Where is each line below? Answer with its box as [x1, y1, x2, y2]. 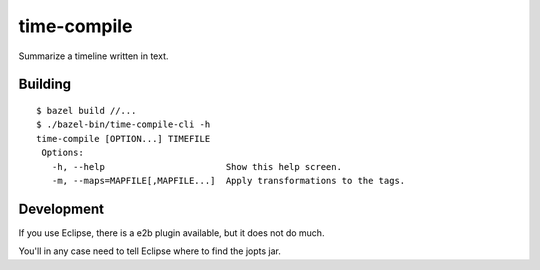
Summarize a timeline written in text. [18, 50, 169, 62]
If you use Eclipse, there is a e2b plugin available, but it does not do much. [18, 226, 325, 239]
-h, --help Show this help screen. [51, 161, 342, 172]
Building [18, 76, 72, 93]
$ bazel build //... [36, 105, 137, 116]
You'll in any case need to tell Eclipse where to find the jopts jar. [18, 245, 282, 257]
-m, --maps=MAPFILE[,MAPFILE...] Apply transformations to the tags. [51, 175, 406, 186]
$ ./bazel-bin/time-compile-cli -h [36, 119, 211, 130]
